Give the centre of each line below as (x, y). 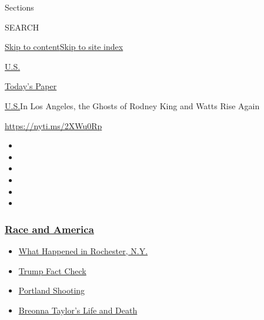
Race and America (49, 229)
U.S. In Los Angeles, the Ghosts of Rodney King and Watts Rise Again (132, 105)
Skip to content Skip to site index (64, 47)
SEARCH (22, 27)
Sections (19, 7)
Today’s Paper (31, 86)
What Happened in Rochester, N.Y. (83, 250)
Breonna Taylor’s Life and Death (78, 310)
